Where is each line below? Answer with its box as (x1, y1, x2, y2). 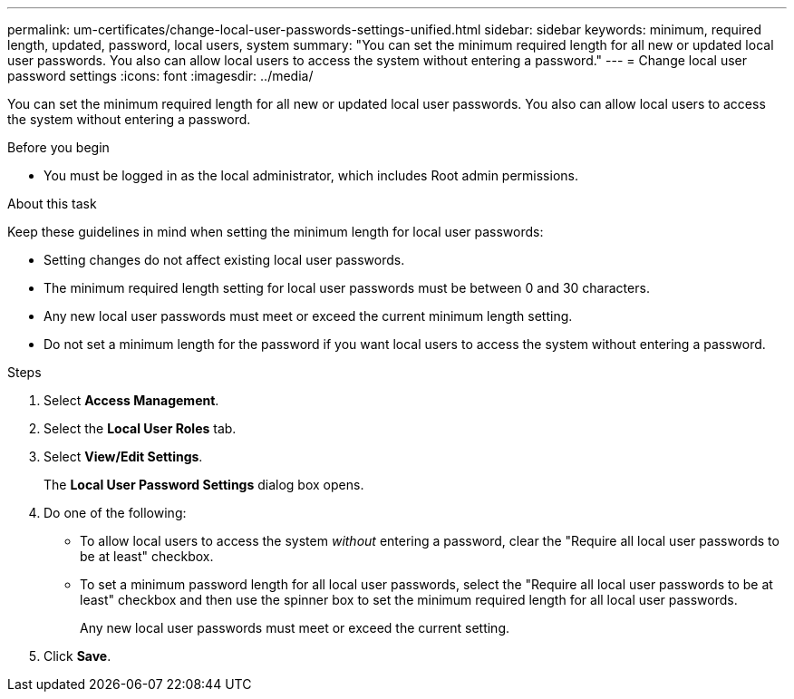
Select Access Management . (44, 393, 219, 408)
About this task (7, 196, 97, 211)
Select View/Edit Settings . (44, 449, 203, 464)
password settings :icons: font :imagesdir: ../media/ (7, 68, 314, 83)
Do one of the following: (44, 505, 187, 520)
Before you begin (7, 140, 110, 155)
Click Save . (44, 648, 111, 664)
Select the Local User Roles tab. (44, 421, 237, 436)
